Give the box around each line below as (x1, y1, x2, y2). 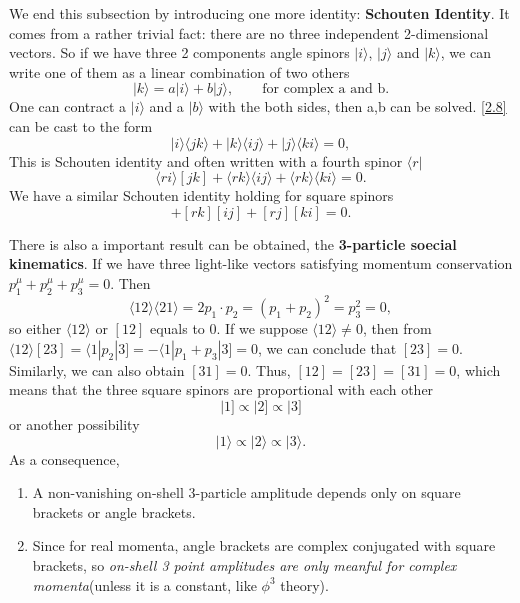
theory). (280, 574, 329, 595)
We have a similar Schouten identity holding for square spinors (9, 185, 394, 206)
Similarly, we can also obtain (9, 359, 185, 380)
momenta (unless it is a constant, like (32, 574, 257, 595)
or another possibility (9, 414, 140, 435)
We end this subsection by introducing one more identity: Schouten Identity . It (9, 3, 510, 23)
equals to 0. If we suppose (149, 318, 308, 339)
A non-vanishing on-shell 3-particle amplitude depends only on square (32, 482, 461, 503)
